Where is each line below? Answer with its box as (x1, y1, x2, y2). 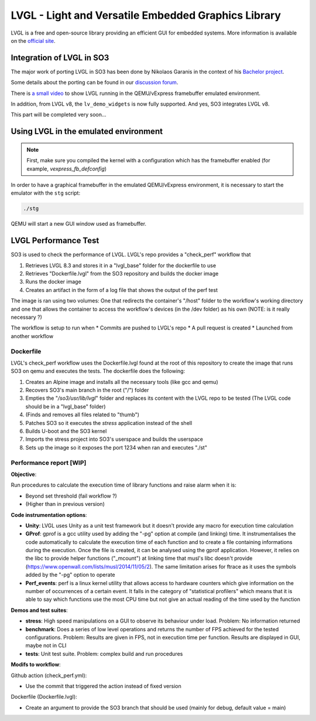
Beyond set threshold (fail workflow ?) (25, 492, 117, 499)
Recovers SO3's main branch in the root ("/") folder (25, 387, 149, 394)
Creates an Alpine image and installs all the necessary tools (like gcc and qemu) (25, 378, 219, 385)
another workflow (11, 332, 54, 339)
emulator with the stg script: (11, 189, 81, 196)
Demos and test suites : (11, 607, 68, 614)
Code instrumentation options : (11, 511, 87, 518)
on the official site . (11, 37, 56, 44)
